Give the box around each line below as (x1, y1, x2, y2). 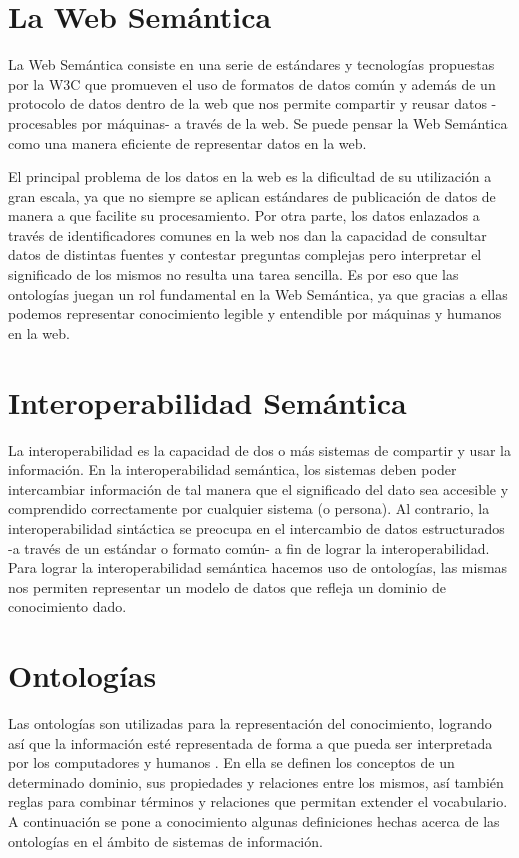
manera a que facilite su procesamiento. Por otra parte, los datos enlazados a (8, 205, 480, 226)
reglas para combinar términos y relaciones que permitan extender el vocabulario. (8, 791, 508, 812)
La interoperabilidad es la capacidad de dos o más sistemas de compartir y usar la (8, 439, 511, 460)
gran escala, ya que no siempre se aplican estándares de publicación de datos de (8, 185, 496, 206)
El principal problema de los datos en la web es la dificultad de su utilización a (8, 166, 492, 187)
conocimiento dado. (8, 596, 127, 617)
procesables (8, 112, 78, 133)
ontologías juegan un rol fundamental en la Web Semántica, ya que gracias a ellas (8, 283, 508, 304)
